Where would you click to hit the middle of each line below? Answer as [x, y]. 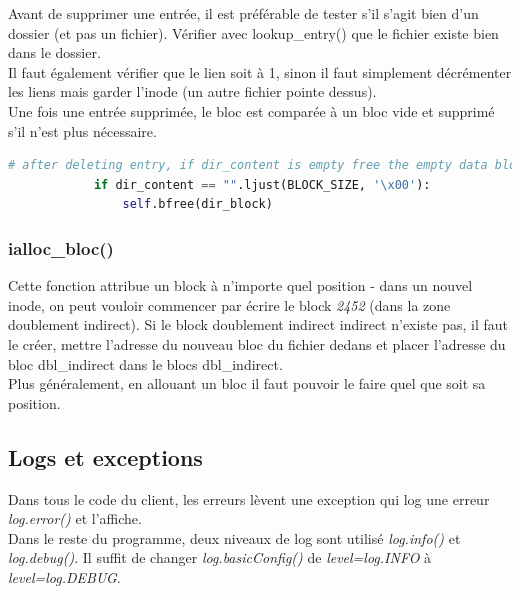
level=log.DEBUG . [64, 576]
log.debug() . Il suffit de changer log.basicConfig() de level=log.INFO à [220, 557]
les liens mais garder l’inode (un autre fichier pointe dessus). [192, 91]
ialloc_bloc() [61, 247]
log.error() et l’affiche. [75, 518]
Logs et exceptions [105, 456]
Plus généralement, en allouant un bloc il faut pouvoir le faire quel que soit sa [247, 383]
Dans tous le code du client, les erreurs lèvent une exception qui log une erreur [249, 498]
